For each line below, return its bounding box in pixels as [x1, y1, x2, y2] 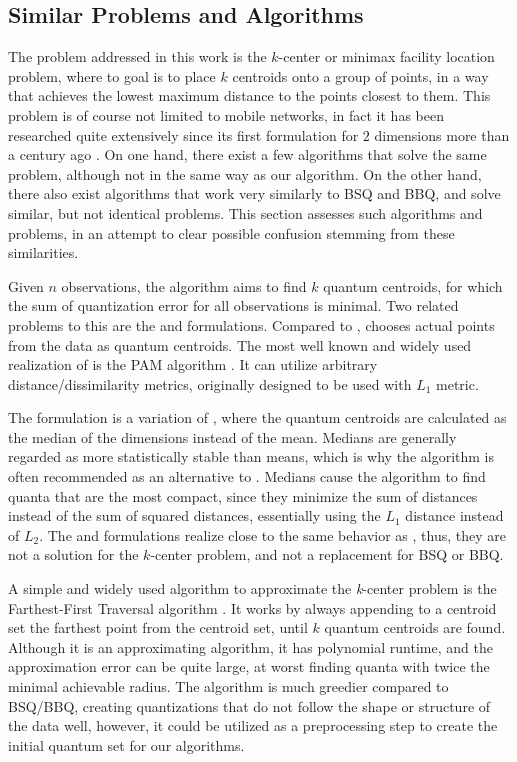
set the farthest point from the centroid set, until [8, 617, 308, 638]
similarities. [8, 242, 79, 263]
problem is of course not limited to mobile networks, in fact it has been [8, 104, 444, 125]
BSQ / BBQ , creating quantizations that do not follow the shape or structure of [8, 695, 491, 716]
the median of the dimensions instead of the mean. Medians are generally [8, 426, 457, 447]
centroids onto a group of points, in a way [232, 65, 489, 86]
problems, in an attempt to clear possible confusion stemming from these [8, 222, 455, 243]
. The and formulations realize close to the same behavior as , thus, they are [39, 524, 506, 545]
